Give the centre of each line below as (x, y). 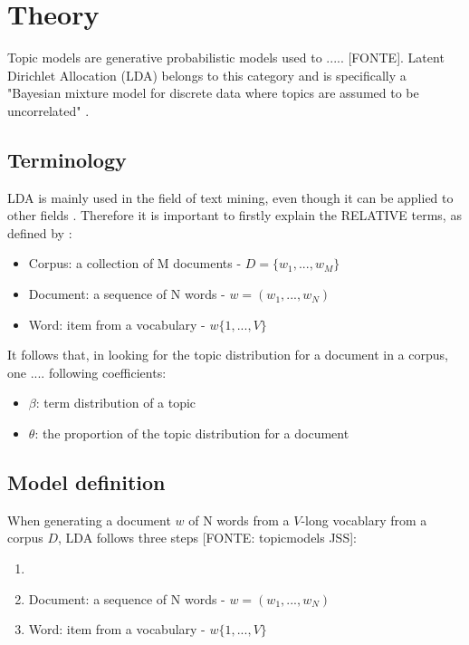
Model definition (86, 482)
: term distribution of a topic (116, 403)
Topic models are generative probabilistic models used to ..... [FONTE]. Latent (226, 58)
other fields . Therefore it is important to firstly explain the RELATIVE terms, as (234, 215)
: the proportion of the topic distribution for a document (192, 433)
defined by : (40, 232)
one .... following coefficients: (87, 372)
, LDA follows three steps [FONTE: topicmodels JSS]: (207, 538)
